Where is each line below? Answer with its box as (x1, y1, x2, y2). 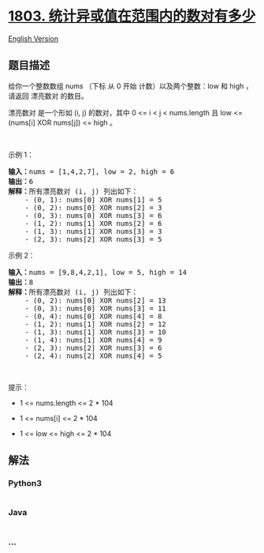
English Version (8, 33, 59, 43)
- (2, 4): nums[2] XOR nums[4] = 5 (24, 351, 162, 360)
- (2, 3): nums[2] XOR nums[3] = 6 (24, 343, 162, 352)
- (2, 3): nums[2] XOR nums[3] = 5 (24, 235, 162, 243)
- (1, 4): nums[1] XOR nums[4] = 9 (24, 335, 162, 344)
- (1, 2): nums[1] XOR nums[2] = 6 (24, 219, 162, 228)
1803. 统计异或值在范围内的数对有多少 (8, 7, 256, 25)
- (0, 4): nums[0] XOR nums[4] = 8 (24, 311, 162, 321)
